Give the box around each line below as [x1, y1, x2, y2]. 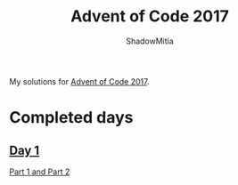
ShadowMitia [126, 36, 174, 46]
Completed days [9, 108, 134, 128]
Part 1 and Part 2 [9, 166, 70, 177]
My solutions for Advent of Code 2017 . [9, 76, 150, 86]
